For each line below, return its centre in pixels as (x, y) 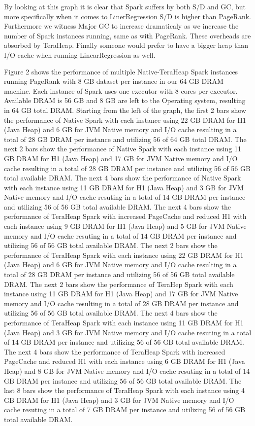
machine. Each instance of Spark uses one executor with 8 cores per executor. (121, 90)
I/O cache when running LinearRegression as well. (80, 54)
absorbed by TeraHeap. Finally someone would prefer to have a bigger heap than (126, 45)
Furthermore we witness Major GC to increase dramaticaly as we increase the (121, 26)
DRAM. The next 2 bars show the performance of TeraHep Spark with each (119, 284)
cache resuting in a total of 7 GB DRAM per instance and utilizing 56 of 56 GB (125, 409)
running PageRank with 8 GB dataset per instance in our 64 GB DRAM (114, 81)
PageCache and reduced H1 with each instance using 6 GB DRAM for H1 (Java (125, 361)
